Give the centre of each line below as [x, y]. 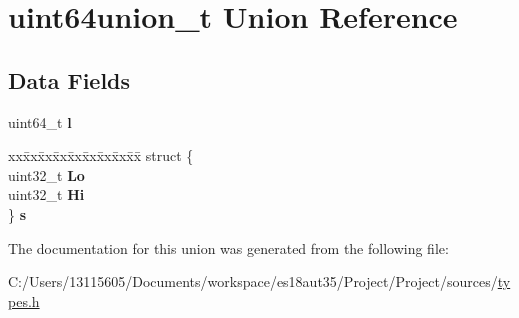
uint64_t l [40, 121]
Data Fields [69, 79]
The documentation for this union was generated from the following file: [228, 247]
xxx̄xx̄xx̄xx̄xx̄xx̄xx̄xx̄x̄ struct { [101, 155]
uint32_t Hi [46, 194]
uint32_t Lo [46, 174]
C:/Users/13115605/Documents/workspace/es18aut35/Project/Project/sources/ [253, 281]
